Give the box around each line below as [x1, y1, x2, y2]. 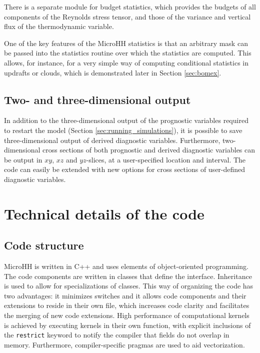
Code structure [4, 237, 84, 253]
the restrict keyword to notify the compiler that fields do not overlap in [4, 329, 229, 340]
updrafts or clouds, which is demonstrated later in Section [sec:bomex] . [4, 67, 221, 77]
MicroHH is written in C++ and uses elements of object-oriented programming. [4, 261, 248, 271]
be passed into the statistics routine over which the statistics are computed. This [4, 47, 251, 58]
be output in [4, 154, 42, 164]
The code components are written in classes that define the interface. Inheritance [4, 270, 252, 281]
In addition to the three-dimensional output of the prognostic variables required [4, 115, 248, 125]
